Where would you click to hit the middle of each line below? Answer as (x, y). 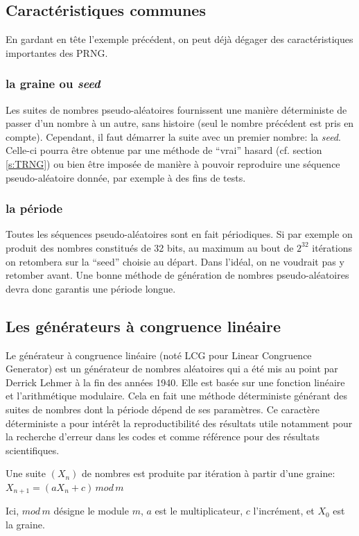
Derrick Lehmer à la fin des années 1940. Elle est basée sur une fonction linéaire (175, 382)
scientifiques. (33, 450)
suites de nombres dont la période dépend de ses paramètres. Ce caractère (163, 409)
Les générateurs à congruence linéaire (143, 326)
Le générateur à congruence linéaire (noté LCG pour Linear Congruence (159, 355)
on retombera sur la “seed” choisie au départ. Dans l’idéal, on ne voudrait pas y (175, 261)
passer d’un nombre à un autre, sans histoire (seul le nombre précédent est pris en (180, 123)
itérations (332, 247)
